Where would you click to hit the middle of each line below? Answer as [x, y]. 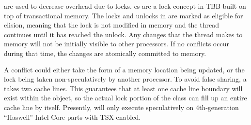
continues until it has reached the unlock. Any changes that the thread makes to [123, 34]
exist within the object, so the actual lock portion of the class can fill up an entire [125, 98]
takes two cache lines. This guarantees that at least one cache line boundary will [123, 88]
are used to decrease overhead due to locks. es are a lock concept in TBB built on [125, 6]
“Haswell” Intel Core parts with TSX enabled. [72, 117]
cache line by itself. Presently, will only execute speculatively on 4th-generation [121, 107]
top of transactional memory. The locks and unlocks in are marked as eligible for [124, 15]
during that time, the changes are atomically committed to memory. [105, 53]
